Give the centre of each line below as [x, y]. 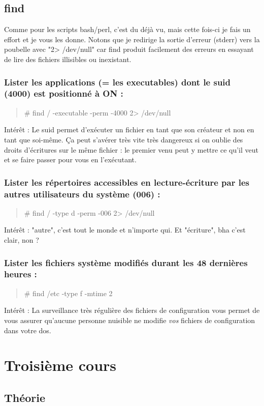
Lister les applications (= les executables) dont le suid [118, 82]
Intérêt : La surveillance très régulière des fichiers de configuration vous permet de [132, 310]
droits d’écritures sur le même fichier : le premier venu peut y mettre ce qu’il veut [131, 149]
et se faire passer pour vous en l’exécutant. [70, 159]
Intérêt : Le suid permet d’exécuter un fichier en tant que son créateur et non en [129, 129]
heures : [21, 274]
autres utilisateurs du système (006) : [82, 194]
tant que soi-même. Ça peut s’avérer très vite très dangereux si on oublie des [124, 139]
